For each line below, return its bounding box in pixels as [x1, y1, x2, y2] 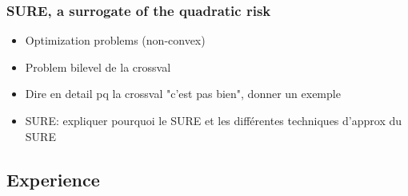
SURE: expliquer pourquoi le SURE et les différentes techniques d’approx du [25, 112, 402, 128]
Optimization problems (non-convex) [25, 32, 206, 49]
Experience [6, 167, 100, 191]
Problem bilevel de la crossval [25, 58, 171, 75]
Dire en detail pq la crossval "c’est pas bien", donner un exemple [25, 85, 341, 102]
